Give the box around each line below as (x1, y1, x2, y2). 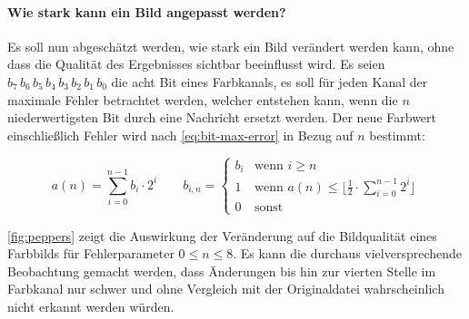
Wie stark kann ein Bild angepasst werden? (7, 2, 286, 21)
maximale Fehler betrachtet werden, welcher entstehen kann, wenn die (7, 90, 398, 109)
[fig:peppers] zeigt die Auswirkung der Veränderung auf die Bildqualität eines (7, 226, 437, 245)
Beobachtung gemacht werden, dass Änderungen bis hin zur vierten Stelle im (7, 261, 436, 280)
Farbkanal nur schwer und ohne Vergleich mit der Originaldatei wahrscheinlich (7, 279, 444, 298)
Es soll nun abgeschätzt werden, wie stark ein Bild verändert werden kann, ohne (7, 36, 454, 55)
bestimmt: (369, 125, 425, 144)
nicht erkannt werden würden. (7, 297, 175, 316)
